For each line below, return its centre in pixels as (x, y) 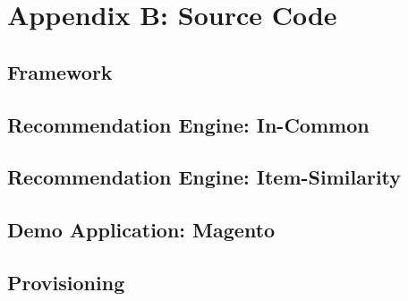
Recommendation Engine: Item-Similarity (204, 177)
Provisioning (66, 282)
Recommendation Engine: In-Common (188, 124)
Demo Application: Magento (141, 230)
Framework (60, 71)
